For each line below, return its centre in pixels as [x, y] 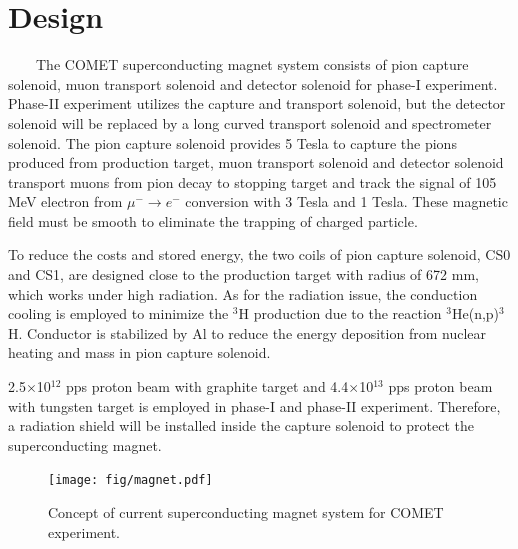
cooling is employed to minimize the [118, 313]
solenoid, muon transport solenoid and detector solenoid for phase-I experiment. [253, 83]
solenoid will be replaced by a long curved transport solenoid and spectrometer [250, 122]
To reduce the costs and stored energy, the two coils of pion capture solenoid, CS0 [259, 254]
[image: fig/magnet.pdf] [130, 480]
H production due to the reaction [340, 313]
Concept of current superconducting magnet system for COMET [246, 512]
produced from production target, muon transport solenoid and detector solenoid [256, 162]
